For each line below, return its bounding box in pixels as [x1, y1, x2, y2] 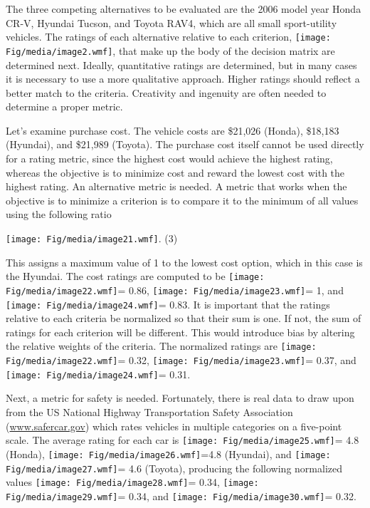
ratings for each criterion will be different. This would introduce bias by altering [6, 324, 355, 339]
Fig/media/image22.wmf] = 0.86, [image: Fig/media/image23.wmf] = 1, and [6, 282, 344, 297]
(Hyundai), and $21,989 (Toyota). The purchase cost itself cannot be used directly [6, 137, 364, 152]
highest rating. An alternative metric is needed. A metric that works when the [6, 179, 347, 194]
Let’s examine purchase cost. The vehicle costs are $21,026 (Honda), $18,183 [6, 123, 339, 138]
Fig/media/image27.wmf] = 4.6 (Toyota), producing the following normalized [6, 460, 343, 475]
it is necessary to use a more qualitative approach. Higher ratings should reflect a [6, 71, 360, 86]
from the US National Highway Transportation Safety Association [6, 405, 293, 419]
